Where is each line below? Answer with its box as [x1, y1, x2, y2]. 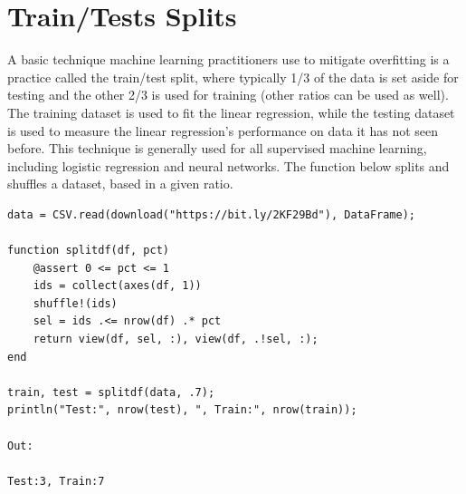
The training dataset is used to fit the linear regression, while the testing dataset [7, 102, 455, 121]
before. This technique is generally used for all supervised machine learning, [7, 139, 427, 158]
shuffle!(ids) [33, 296, 118, 310]
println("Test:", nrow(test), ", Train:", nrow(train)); [7, 403, 357, 417]
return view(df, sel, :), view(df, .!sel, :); [33, 333, 319, 346]
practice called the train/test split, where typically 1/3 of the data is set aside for [7, 67, 459, 86]
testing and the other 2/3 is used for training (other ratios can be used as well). [7, 85, 449, 104]
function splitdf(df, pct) [7, 244, 169, 257]
